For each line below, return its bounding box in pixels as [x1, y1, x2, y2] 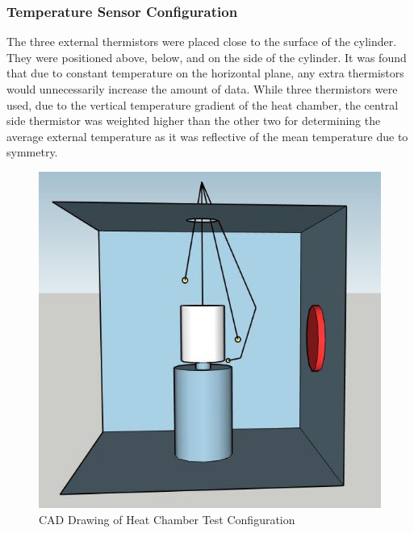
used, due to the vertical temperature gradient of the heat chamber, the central [6, 96, 399, 113]
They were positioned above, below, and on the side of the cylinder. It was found [6, 48, 407, 65]
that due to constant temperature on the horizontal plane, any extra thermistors [6, 65, 404, 81]
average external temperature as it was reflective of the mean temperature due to [6, 127, 408, 144]
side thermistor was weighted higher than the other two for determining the [6, 112, 381, 129]
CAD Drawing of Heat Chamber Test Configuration [39, 510, 295, 527]
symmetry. [6, 144, 58, 160]
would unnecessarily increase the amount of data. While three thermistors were [6, 81, 398, 97]
